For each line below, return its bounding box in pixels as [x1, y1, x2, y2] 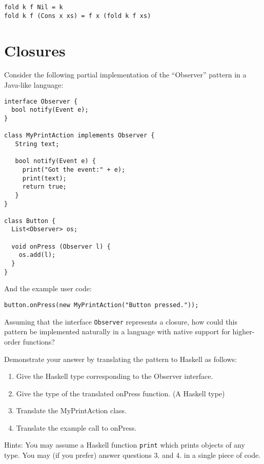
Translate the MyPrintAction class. [16, 405, 127, 416]
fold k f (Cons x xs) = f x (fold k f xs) [4, 12, 151, 19]
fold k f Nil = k [4, 4, 63, 11]
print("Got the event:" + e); [22, 166, 126, 173]
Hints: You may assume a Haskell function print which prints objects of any [4, 439, 245, 450]
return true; [22, 183, 67, 191]
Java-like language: [4, 79, 64, 90]
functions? [23, 336, 55, 347]
